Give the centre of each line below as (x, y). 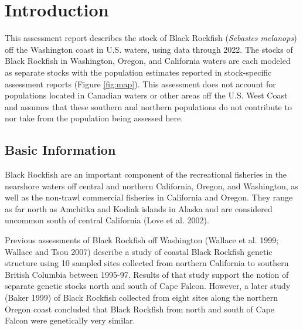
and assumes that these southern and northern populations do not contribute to (148, 106)
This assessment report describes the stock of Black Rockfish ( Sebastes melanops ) (151, 38)
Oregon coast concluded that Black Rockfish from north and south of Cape (140, 309)
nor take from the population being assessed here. (94, 118)
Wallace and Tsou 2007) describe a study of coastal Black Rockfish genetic (139, 251)
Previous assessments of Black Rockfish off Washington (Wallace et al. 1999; (142, 240)
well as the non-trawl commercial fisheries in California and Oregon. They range (149, 197)
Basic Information (60, 150)
